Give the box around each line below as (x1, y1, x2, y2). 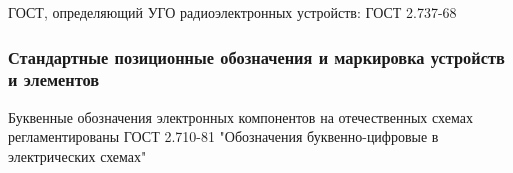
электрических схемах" (8, 145, 147, 166)
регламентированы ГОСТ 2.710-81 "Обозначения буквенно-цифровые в (8, 126, 439, 147)
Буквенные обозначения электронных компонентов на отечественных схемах (8, 106, 473, 127)
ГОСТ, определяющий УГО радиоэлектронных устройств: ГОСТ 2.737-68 (8, 2, 457, 22)
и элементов (8, 67, 100, 92)
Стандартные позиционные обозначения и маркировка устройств (8, 44, 505, 69)
